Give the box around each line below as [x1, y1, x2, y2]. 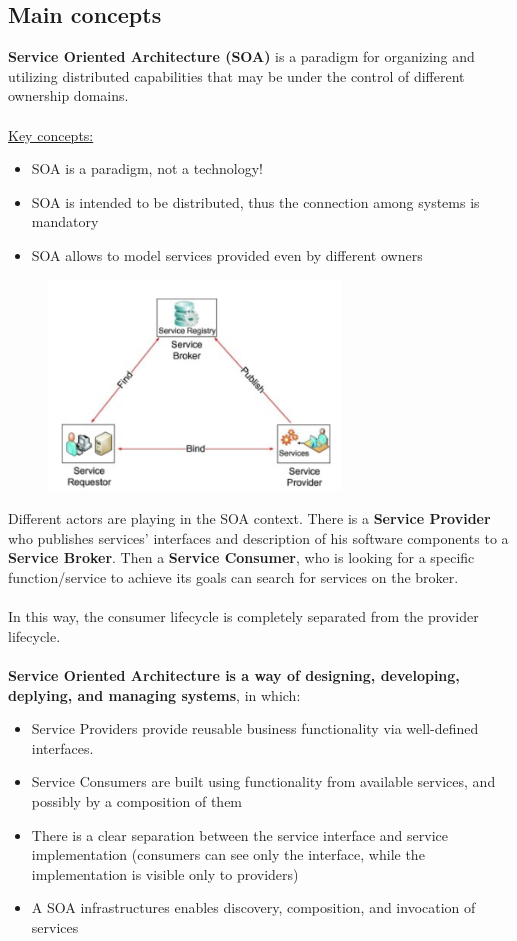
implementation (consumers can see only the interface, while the [31, 844, 425, 865]
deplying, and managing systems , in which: [8, 684, 301, 705]
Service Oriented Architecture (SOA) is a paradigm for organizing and [8, 46, 475, 67]
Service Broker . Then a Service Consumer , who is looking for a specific [8, 547, 475, 568]
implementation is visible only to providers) [31, 863, 299, 884]
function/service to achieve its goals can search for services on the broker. [8, 567, 459, 588]
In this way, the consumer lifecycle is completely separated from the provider [8, 606, 479, 627]
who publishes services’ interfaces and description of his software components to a [8, 527, 509, 548]
